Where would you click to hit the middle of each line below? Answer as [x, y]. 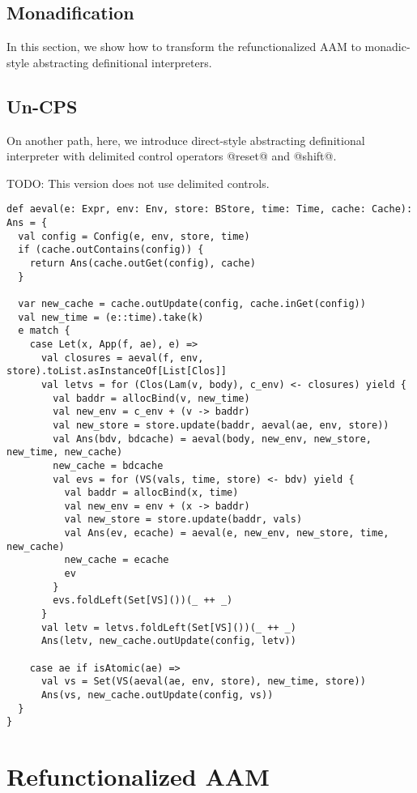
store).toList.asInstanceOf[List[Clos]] [117, 371]
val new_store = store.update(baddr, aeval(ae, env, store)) [221, 425]
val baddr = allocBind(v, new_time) [151, 398]
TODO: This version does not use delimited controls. [138, 183]
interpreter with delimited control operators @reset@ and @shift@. [172, 156]
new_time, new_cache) [65, 452]
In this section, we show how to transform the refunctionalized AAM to [184, 47]
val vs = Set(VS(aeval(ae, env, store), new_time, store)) [203, 682]
